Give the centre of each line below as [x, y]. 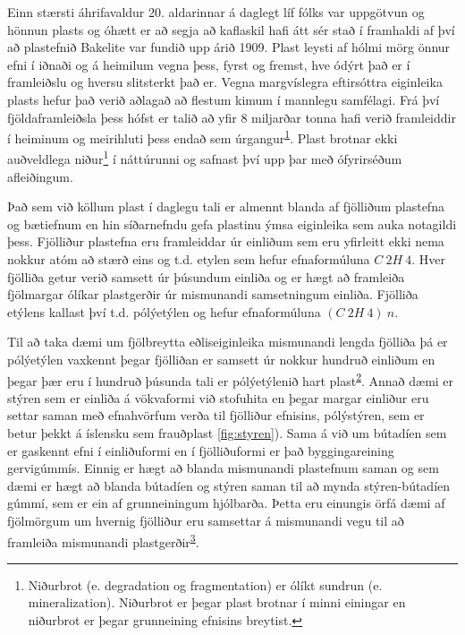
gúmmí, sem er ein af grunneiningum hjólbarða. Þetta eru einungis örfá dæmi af [226, 503]
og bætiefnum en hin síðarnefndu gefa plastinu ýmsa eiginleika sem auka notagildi [232, 223]
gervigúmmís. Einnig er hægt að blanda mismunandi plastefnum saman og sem [223, 468]
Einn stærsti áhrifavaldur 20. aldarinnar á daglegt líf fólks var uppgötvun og [216, 12]
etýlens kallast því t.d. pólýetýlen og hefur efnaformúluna [164, 311]
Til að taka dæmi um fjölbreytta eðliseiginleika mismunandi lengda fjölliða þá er [228, 342]
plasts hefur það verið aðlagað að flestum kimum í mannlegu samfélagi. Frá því [224, 99]
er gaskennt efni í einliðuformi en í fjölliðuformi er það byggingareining [201, 450]
